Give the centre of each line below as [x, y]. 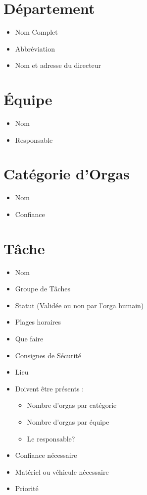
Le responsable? [51, 438]
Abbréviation [35, 48]
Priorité [27, 488]
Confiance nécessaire [46, 455]
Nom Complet [36, 32]
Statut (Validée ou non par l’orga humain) [79, 305]
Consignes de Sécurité [48, 355]
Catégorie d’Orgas [67, 174]
